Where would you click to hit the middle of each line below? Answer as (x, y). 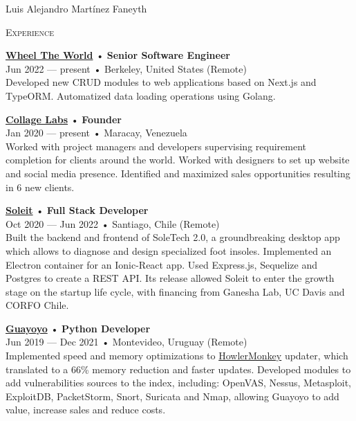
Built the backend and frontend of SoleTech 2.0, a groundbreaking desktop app (173, 237)
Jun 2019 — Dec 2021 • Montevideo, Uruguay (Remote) (127, 342)
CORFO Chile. (37, 305)
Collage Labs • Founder (64, 119)
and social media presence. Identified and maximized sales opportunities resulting (178, 173)
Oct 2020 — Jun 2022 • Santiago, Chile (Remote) (113, 223)
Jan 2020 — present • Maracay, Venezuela (96, 133)
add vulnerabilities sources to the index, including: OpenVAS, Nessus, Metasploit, (179, 383)
